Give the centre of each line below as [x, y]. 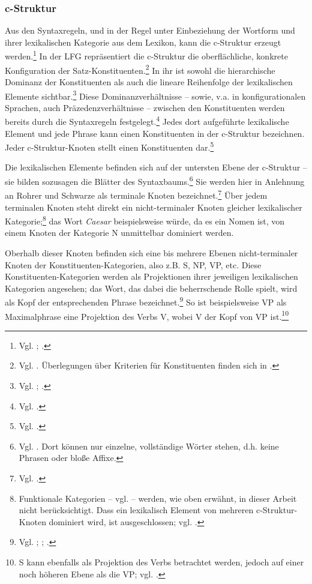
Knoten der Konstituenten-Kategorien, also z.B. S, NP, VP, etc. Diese [133, 264]
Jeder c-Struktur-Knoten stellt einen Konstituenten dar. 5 [109, 146]
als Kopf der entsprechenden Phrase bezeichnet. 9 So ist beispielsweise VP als [146, 301]
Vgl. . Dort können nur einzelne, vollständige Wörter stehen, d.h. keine [149, 446]
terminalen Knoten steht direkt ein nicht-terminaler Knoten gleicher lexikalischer [154, 207]
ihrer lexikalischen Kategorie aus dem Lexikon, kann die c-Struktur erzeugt [143, 42]
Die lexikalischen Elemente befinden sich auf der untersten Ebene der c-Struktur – [156, 167]
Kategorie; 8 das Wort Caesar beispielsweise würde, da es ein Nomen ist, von [145, 220]
